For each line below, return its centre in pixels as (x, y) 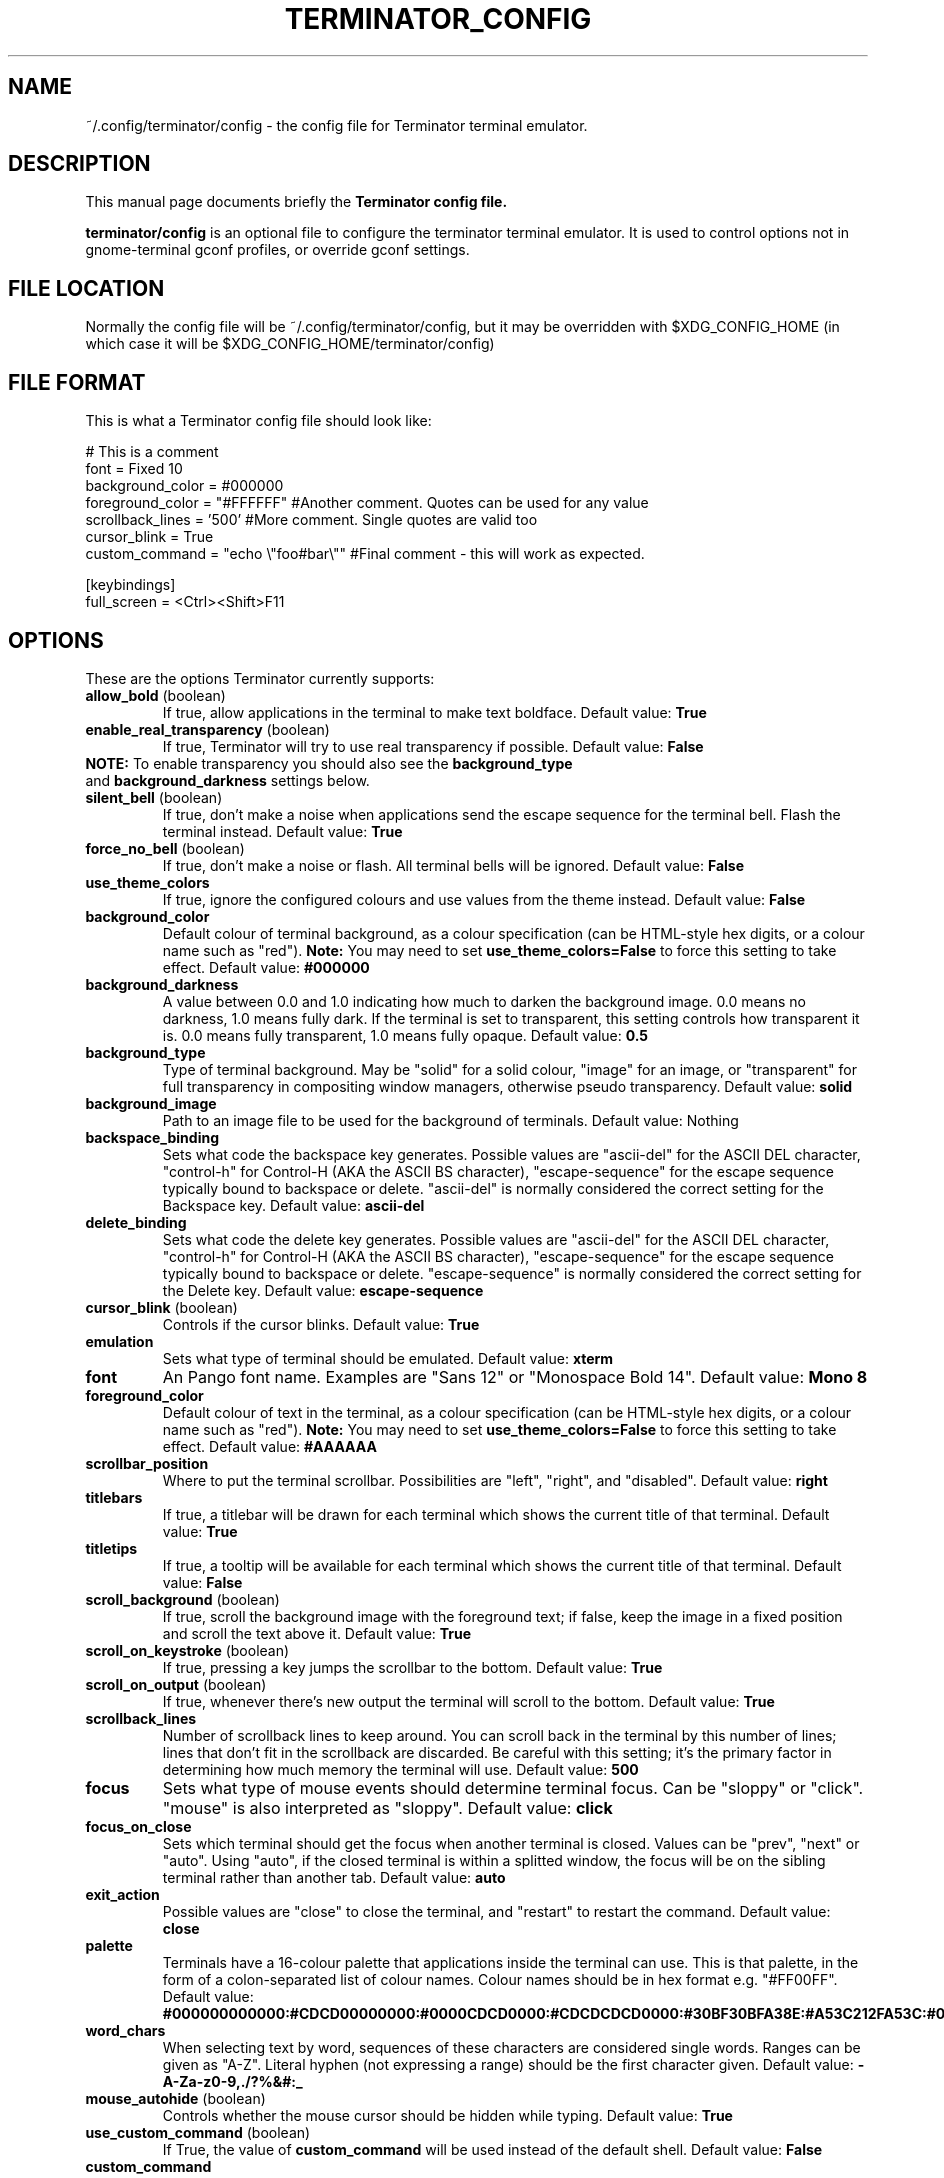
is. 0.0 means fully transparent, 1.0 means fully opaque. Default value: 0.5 (405, 1035)
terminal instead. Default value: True (282, 831)
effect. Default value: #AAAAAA (269, 1446)
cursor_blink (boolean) (161, 1307)
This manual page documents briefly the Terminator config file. (296, 202)
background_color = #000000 (184, 486)
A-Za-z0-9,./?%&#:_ (232, 2081)
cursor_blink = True (149, 537)
